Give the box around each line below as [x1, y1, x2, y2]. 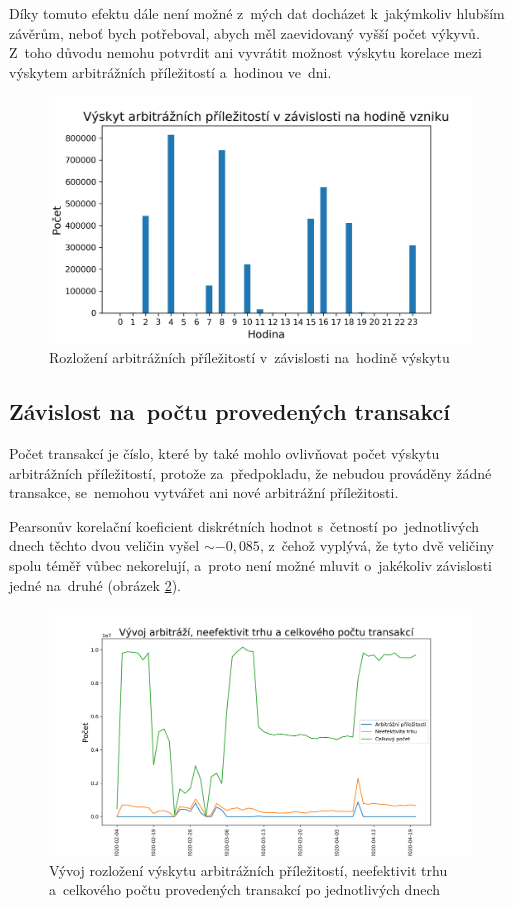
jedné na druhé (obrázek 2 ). [9, 574, 181, 595]
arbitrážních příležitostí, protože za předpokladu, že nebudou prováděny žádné [9, 462, 492, 483]
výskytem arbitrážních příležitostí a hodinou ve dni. [9, 61, 332, 82]
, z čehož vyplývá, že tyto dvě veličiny [259, 535, 494, 556]
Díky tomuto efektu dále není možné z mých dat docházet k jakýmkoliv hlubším [9, 3, 505, 23]
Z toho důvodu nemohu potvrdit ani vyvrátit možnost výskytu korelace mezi [9, 42, 482, 63]
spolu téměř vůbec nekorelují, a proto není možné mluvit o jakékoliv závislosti [9, 554, 492, 575]
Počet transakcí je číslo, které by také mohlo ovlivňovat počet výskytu [9, 442, 440, 463]
